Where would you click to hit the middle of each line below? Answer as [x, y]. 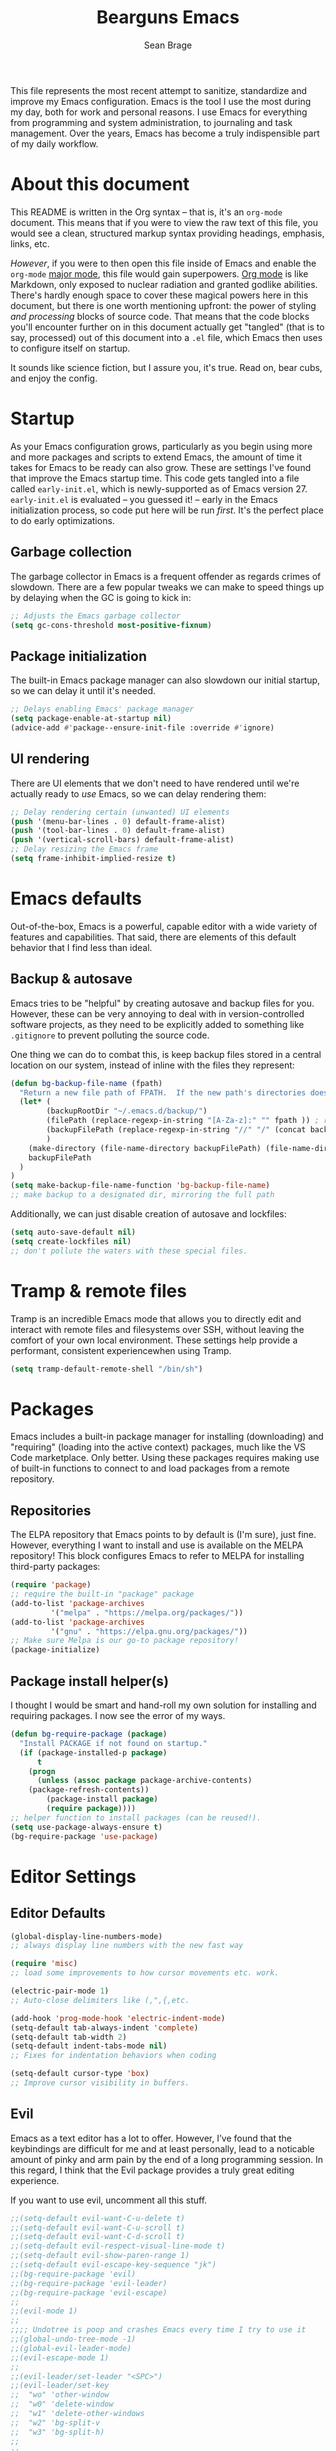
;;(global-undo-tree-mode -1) [73, 2339]
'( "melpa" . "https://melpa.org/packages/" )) [147, 1612]
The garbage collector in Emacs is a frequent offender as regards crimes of [166, 576]
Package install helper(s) [90, 1681]
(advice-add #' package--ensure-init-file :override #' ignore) [142, 727]
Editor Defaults [58, 1913]
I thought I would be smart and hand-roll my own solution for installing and [163, 1705]
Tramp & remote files [98, 1290]
